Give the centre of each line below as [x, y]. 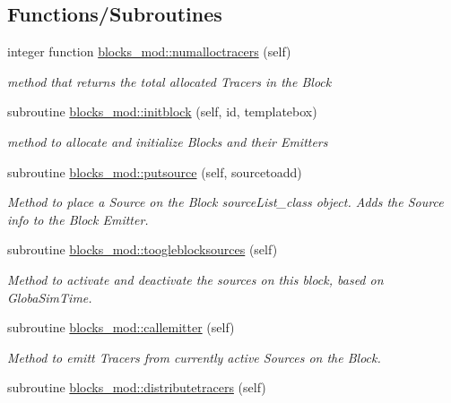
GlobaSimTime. [50, 297]
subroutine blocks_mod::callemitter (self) [121, 327]
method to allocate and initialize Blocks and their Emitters [168, 141]
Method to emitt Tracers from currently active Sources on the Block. [194, 357]
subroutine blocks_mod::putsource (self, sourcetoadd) [155, 171]
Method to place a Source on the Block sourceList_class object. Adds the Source [225, 202]
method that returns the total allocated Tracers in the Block [169, 81]
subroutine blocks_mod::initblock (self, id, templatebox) [162, 111]
